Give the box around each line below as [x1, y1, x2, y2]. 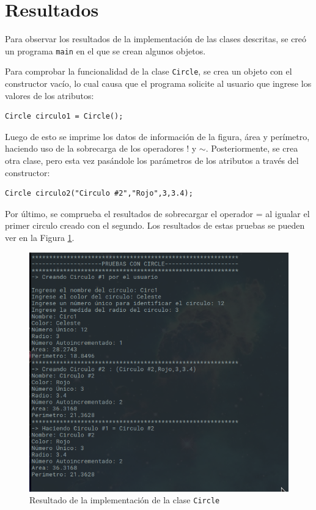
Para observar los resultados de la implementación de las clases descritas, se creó [5, 32, 307, 45]
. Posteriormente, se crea [205, 142, 298, 155]
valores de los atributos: [5, 89, 94, 102]
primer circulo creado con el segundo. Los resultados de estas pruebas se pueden [5, 219, 305, 232]
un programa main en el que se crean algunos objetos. [5, 44, 206, 57]
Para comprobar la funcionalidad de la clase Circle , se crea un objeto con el [5, 65, 292, 78]
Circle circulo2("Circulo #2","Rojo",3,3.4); [5, 189, 193, 198]
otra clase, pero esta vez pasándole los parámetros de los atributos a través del [5, 154, 299, 166]
